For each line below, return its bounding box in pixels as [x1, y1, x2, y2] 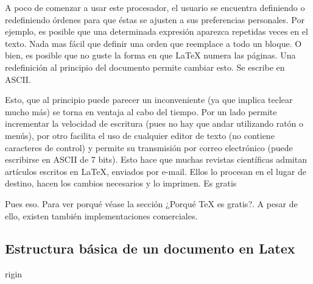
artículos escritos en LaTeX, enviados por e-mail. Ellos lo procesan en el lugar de [5, 165, 306, 177]
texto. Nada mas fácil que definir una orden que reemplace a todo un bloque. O [5, 37, 302, 49]
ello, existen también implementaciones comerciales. [5, 209, 198, 222]
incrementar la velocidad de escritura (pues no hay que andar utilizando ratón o [5, 117, 304, 130]
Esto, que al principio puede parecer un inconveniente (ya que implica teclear [5, 93, 293, 106]
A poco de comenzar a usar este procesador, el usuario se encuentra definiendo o [5, 1, 305, 13]
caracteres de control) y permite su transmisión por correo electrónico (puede [5, 141, 293, 154]
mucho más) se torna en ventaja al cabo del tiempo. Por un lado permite [5, 105, 277, 118]
